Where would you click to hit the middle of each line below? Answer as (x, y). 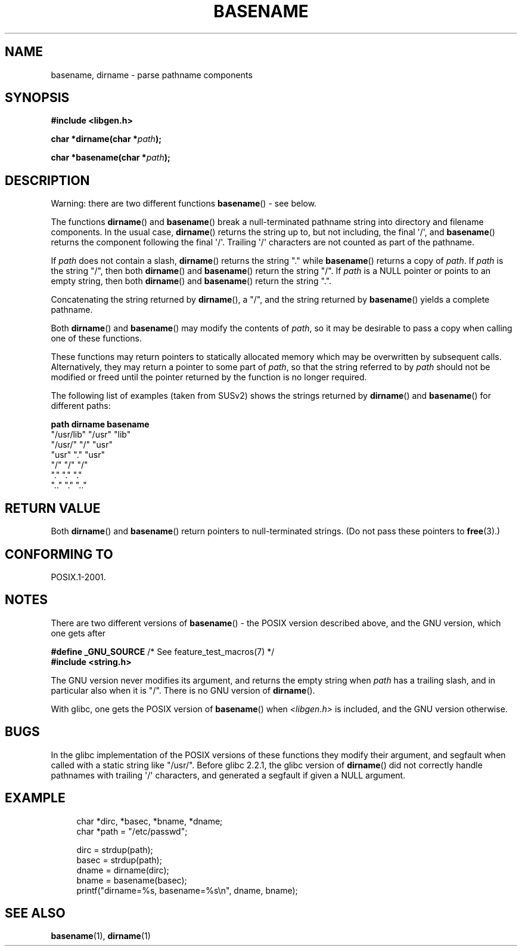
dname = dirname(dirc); (123, 870)
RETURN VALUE (53, 508)
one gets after (78, 633)
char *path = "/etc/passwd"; (132, 831)
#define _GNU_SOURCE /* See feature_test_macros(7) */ (163, 651)
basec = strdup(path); (119, 860)
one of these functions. (96, 338)
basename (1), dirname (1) (101, 936)
